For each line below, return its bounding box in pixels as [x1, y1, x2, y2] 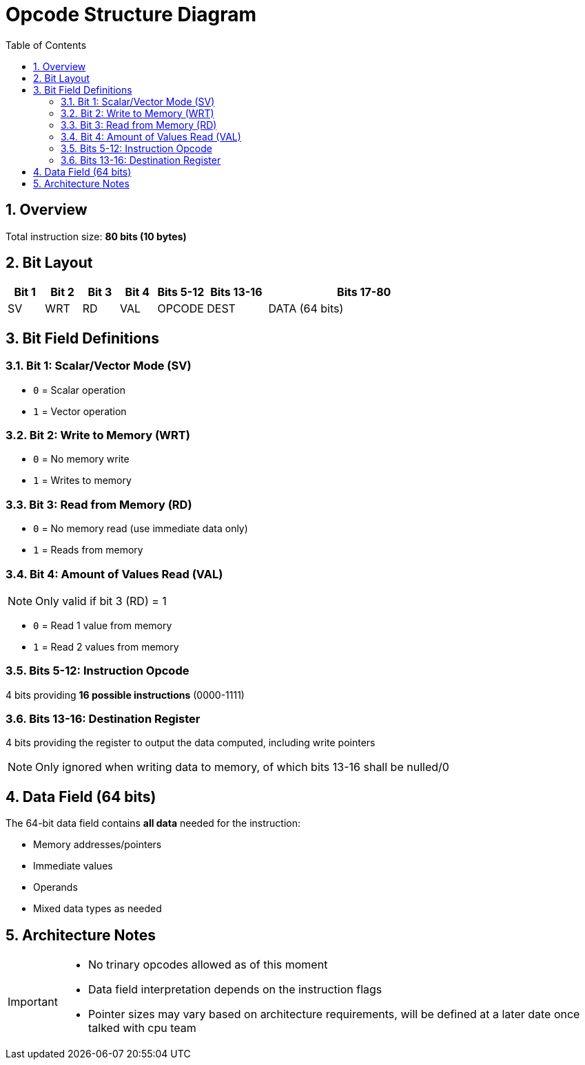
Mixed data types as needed [33, 903, 162, 915]
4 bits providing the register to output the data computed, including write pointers [6, 737, 376, 749]
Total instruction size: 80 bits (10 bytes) [6, 230, 187, 242]
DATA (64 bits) [268, 302, 344, 316]
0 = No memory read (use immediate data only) [33, 523, 248, 535]
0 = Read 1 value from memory [33, 619, 172, 631]
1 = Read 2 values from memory [33, 640, 179, 653]
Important [8, 995, 58, 1009]
